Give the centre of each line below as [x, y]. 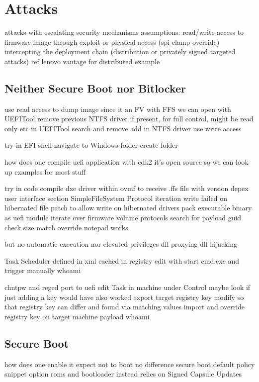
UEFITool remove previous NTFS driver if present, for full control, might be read [129, 119]
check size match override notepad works [66, 227]
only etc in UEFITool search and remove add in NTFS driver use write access [123, 128]
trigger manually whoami [43, 270]
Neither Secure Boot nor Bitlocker [95, 88]
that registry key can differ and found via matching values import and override [125, 307]
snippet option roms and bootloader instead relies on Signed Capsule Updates [123, 374]
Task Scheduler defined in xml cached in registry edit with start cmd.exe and [122, 260]
